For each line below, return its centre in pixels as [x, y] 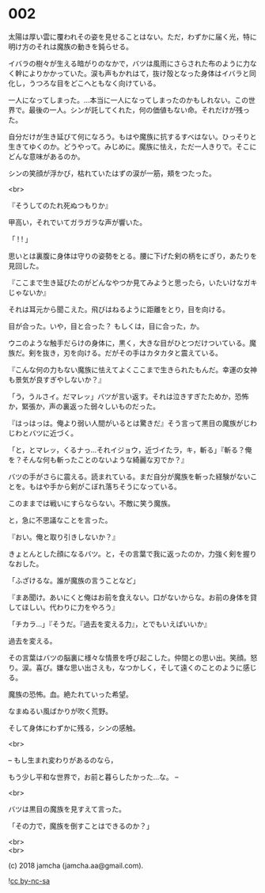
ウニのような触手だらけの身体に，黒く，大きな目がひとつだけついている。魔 [132, 343]
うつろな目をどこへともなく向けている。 [95, 83]
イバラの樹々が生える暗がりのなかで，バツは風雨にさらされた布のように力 [129, 63]
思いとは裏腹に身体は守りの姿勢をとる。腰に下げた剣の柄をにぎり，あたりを [133, 256]
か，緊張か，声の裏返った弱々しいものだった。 [84, 406]
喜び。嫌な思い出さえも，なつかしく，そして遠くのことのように [139, 667]
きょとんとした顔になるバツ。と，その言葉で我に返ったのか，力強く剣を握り [132, 553]
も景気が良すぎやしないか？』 [57, 379]
